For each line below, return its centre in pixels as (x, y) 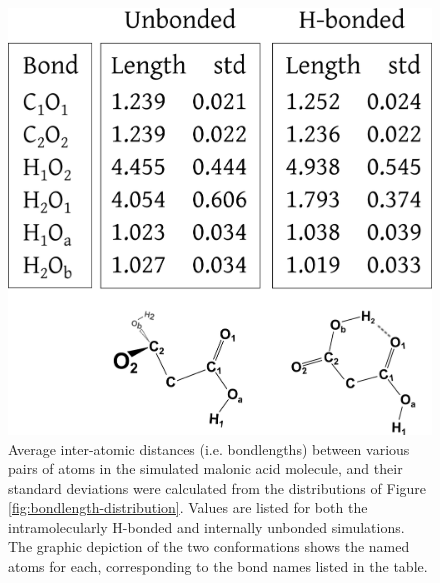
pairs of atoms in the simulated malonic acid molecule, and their (205, 468)
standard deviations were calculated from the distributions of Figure (217, 487)
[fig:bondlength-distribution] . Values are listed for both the (188, 507)
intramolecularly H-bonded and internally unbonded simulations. (206, 526)
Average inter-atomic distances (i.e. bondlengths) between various (209, 448)
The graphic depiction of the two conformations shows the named (209, 546)
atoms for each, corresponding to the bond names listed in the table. (218, 566)
